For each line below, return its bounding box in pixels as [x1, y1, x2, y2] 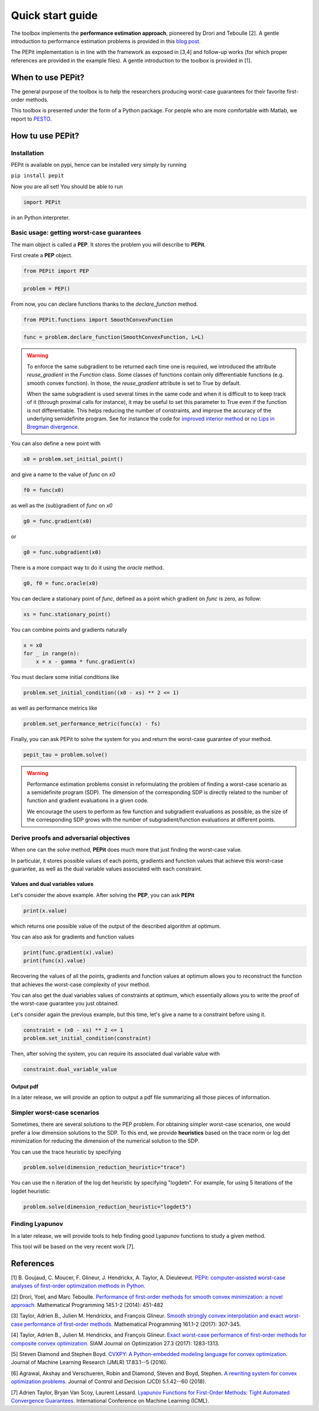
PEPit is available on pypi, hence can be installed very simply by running [11, 161, 187, 168]
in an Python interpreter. [11, 213, 70, 221]
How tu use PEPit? [11, 131, 80, 141]
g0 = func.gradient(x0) [23, 517, 93, 525]
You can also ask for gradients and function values [11, 933, 135, 940]
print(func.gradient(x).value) [23, 949, 115, 956]
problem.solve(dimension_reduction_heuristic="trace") [23, 1164, 185, 1171]
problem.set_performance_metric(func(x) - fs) [23, 720, 161, 727]
